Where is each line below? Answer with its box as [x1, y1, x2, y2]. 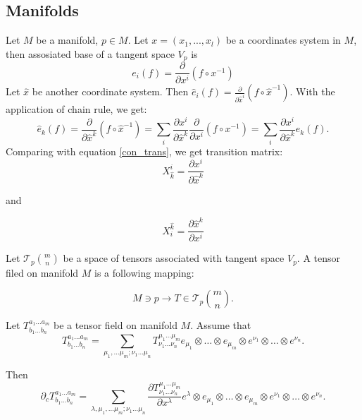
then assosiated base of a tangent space [6, 46, 175, 61]
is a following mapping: [94, 265, 194, 280]
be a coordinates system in [225, 32, 341, 47]
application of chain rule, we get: [6, 102, 147, 116]
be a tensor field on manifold [54, 318, 177, 332]
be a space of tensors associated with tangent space [63, 251, 285, 265]
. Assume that [190, 318, 251, 332]
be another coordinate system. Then [32, 84, 189, 99]
